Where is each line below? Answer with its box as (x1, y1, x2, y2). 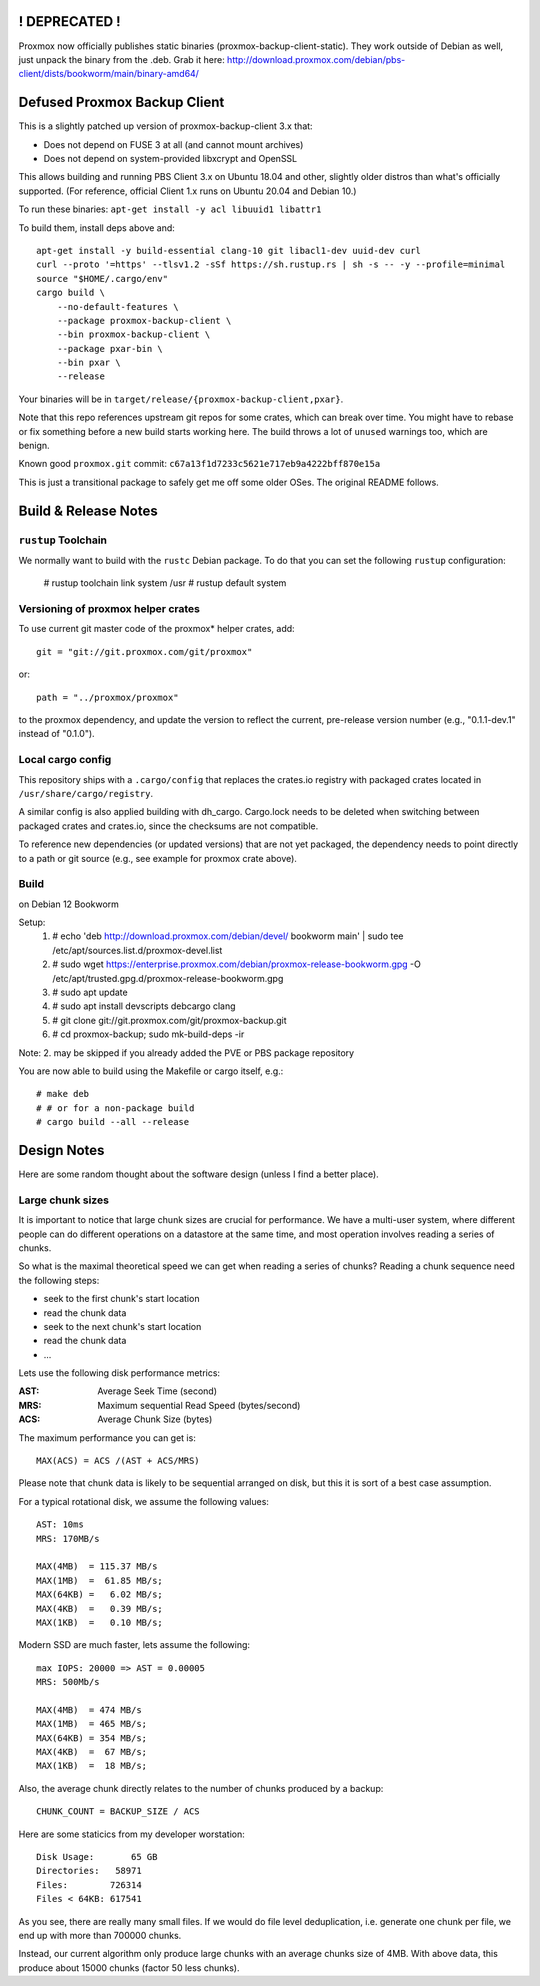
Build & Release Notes (18, 502, 159, 519)
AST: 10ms (36, 1519, 84, 1530)
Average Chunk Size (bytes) (97, 1413, 213, 1425)
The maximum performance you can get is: (18, 1431, 197, 1444)
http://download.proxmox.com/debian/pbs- (226, 53, 406, 65)
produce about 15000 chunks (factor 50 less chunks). (18, 1961, 240, 1974)
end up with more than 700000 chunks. (18, 1929, 182, 1941)
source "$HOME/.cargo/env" (36, 273, 169, 284)
